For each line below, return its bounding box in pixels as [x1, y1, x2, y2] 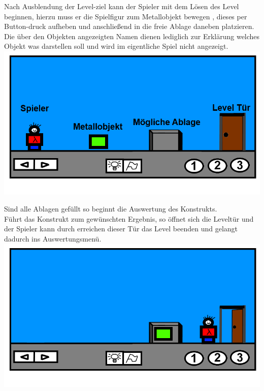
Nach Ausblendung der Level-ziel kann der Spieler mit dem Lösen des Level [4, 1, 239, 11]
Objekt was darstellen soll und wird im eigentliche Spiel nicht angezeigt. [4, 41, 228, 51]
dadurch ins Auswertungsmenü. [4, 233, 102, 244]
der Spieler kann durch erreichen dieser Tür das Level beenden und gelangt [4, 223, 238, 234]
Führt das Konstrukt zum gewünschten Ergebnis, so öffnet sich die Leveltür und [4, 213, 254, 224]
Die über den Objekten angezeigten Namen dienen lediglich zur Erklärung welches [4, 31, 260, 41]
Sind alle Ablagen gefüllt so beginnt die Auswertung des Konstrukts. [4, 203, 217, 214]
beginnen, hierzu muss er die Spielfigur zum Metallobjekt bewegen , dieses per [4, 11, 247, 21]
